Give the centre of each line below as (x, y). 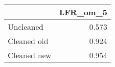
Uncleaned (26, 27)
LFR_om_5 (83, 12)
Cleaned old (28, 41)
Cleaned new (30, 55)
